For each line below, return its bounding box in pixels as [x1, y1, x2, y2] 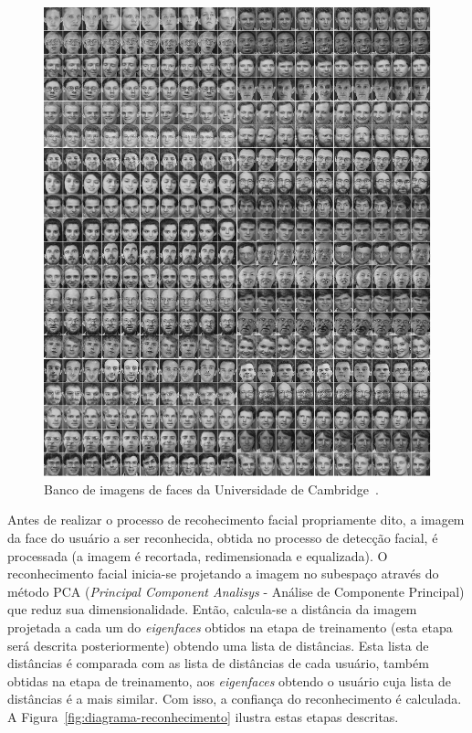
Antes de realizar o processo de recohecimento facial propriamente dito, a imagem [7, 510, 465, 529]
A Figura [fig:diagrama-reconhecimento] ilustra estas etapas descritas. [7, 706, 399, 726]
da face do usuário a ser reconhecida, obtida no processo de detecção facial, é [7, 527, 438, 547]
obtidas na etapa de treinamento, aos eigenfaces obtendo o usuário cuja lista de [7, 671, 451, 690]
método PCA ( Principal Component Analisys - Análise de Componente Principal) [7, 581, 465, 600]
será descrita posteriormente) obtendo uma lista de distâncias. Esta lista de [7, 635, 429, 654]
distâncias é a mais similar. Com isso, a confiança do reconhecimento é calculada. [7, 689, 462, 708]
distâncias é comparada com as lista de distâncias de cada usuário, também [7, 653, 429, 673]
